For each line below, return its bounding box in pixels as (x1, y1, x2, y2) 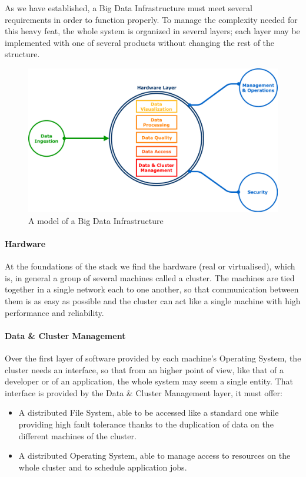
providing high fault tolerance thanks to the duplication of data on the (18, 417, 274, 430)
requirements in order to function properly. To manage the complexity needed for (5, 13, 298, 25)
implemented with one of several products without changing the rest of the (5, 36, 275, 48)
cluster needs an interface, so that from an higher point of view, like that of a (5, 363, 284, 376)
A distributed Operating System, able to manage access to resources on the (18, 449, 291, 462)
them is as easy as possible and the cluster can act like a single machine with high (5, 295, 301, 307)
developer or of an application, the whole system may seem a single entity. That (5, 375, 293, 387)
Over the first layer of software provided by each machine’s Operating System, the (5, 352, 301, 364)
